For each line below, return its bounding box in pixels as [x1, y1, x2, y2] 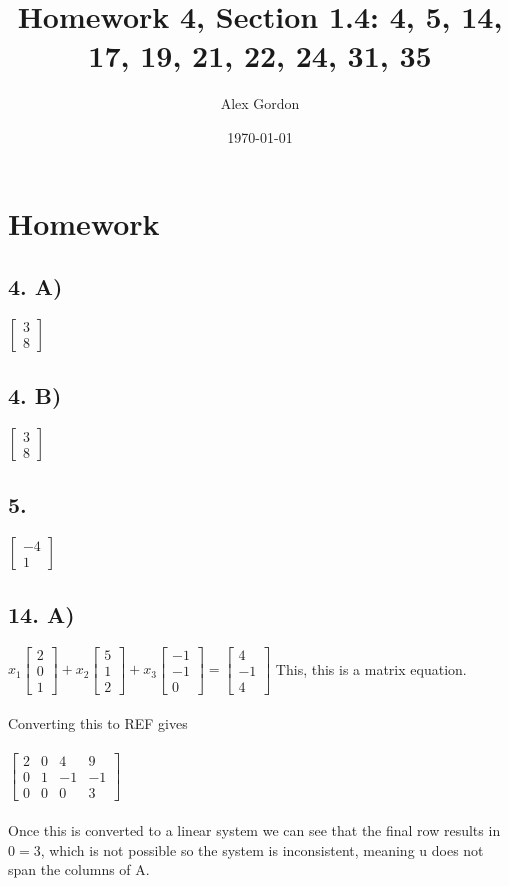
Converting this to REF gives [8, 713, 188, 734]
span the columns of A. [8, 859, 150, 880]
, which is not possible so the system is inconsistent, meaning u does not [40, 839, 484, 860]
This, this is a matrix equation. [275, 658, 467, 679]
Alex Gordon [220, 93, 300, 114]
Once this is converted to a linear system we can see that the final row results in [8, 820, 501, 841]
